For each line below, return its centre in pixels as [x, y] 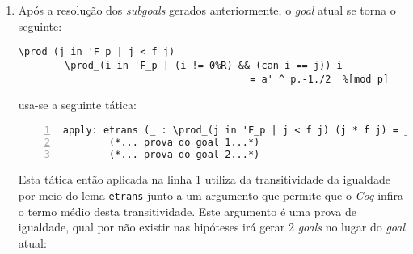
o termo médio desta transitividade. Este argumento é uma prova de [188, 211]
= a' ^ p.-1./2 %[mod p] [319, 79]
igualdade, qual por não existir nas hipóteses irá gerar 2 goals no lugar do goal [212, 227]
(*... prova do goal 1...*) [185, 142]
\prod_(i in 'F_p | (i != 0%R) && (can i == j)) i [204, 65]
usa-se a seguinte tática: [77, 105]
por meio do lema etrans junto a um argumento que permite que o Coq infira [211, 195]
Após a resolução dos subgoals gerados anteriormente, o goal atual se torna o [207, 10]
